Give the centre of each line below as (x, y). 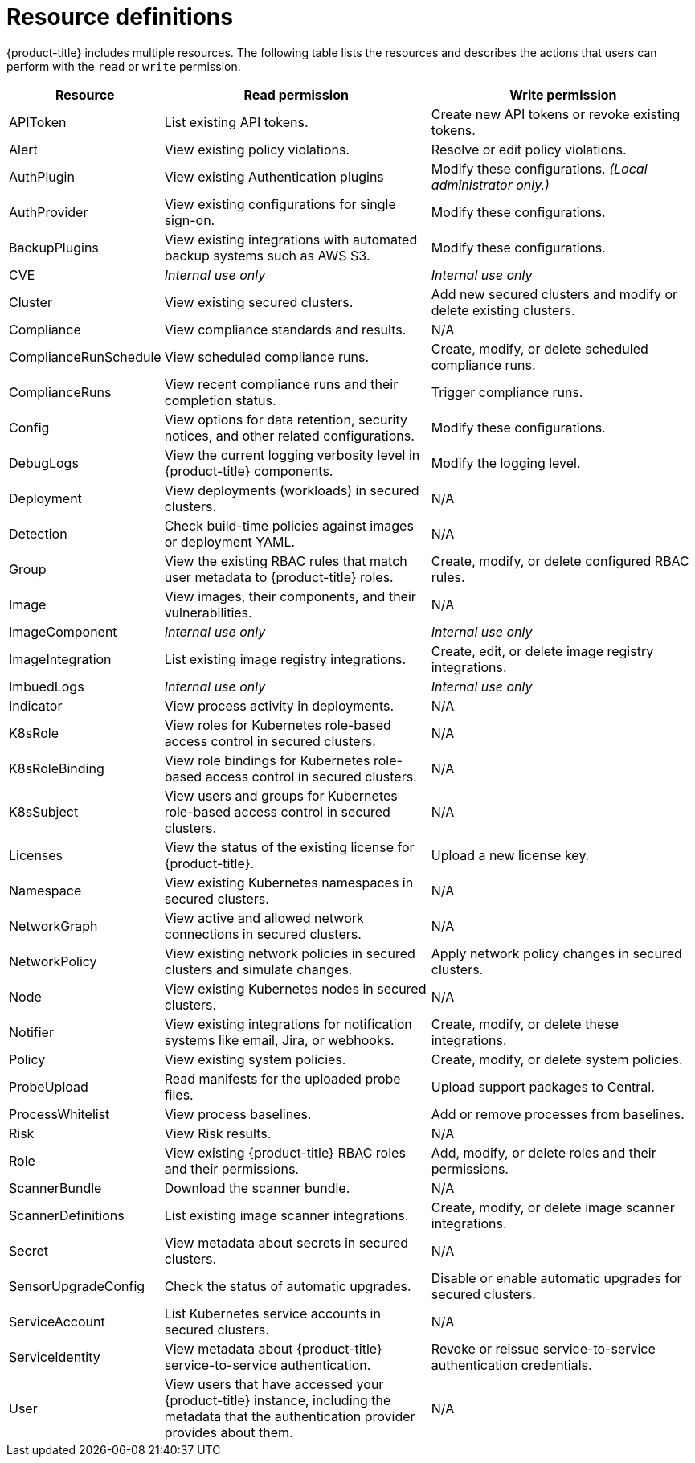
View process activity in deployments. (279, 705)
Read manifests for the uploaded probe (282, 1078)
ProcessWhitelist (59, 1114)
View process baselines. (238, 1114)
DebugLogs (44, 463)
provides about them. (229, 1432)
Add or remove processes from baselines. (558, 1114)
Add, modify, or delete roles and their (544, 1152)
